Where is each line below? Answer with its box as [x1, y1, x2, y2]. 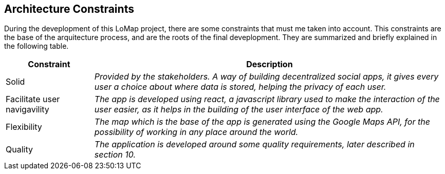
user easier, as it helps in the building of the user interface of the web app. [94, 104, 383, 115]
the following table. [4, 42, 69, 51]
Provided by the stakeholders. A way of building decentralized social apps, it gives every [94, 71, 439, 82]
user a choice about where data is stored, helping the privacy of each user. [94, 82, 386, 92]
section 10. [94, 149, 136, 160]
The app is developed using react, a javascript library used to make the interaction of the [94, 94, 440, 105]
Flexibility [6, 122, 42, 132]
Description [246, 59, 293, 70]
